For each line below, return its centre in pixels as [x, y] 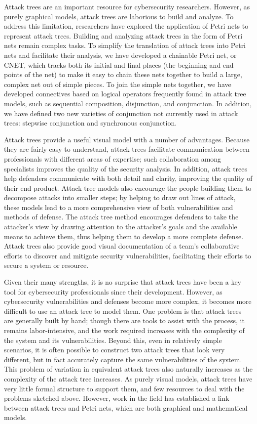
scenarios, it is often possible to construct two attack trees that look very [114, 350]
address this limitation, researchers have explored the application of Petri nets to [126, 26]
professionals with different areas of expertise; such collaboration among [113, 158]
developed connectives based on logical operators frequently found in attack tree [125, 94]
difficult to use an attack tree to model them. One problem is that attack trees [123, 311]
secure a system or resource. [46, 265]
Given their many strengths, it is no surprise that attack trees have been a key [123, 282]
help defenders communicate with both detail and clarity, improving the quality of [128, 178]
